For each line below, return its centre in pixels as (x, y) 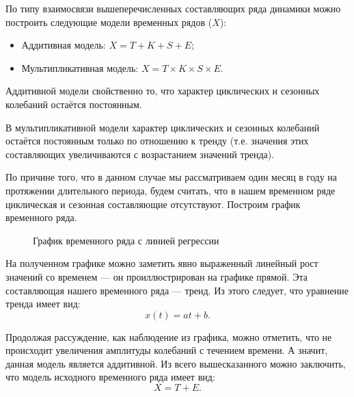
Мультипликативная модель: (80, 67)
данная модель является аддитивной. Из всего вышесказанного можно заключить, (176, 363)
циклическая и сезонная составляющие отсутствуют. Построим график (153, 204)
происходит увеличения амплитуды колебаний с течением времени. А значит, (167, 350)
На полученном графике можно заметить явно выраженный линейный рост (162, 263)
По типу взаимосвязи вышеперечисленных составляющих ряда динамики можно (173, 8)
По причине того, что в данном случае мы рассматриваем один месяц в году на (172, 177)
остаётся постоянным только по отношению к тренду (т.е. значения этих (157, 141)
